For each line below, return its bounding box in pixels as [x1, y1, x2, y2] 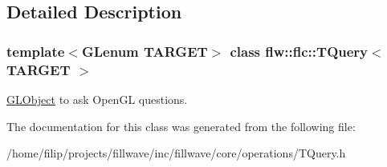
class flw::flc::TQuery [230, 41, 369, 61]
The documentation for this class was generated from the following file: [6, 117, 356, 134]
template [6, 41, 65, 61]
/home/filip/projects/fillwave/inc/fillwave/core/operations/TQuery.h [6, 145, 346, 161]
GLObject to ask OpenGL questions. [6, 90, 188, 107]
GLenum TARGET [81, 41, 208, 61]
